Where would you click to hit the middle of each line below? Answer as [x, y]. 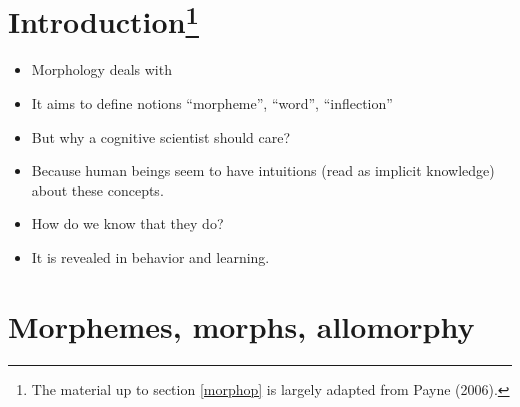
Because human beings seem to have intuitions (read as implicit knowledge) [263, 170]
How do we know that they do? [127, 223]
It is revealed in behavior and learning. [150, 257]
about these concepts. [97, 189]
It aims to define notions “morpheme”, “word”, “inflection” [212, 103]
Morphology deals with [101, 69]
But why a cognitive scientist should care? [161, 136]
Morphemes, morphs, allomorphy [241, 325]
